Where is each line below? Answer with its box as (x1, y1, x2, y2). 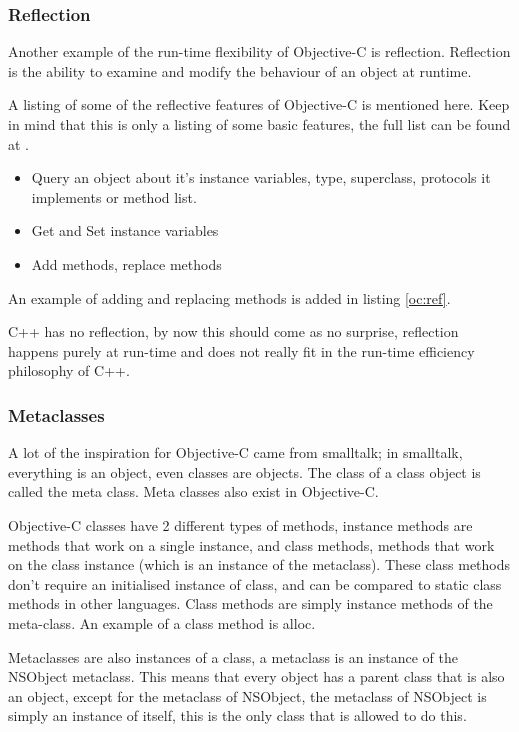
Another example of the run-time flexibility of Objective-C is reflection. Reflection (8, 41, 511, 62)
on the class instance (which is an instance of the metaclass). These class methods (8, 554, 511, 575)
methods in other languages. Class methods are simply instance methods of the (8, 593, 493, 614)
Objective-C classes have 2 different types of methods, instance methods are (8, 514, 473, 535)
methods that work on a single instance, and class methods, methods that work (8, 534, 495, 555)
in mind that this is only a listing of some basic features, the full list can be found (8, 114, 511, 134)
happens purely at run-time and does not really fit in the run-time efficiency (8, 340, 475, 361)
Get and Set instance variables (31, 220, 219, 241)
